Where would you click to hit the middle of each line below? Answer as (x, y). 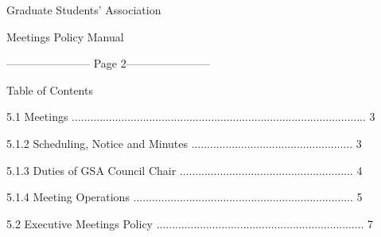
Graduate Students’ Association (84, 10)
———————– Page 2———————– (108, 63)
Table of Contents (50, 89)
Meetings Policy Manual (65, 36)
